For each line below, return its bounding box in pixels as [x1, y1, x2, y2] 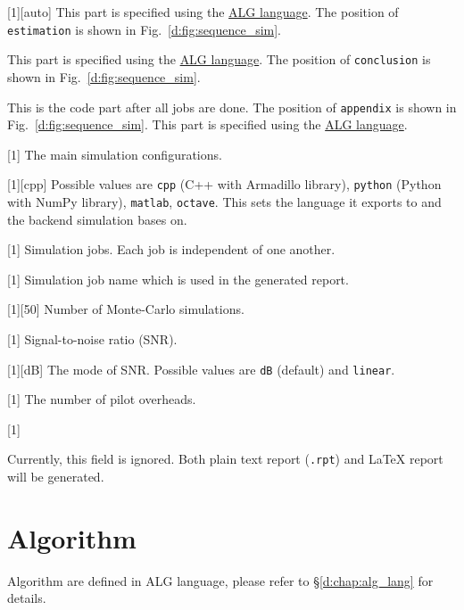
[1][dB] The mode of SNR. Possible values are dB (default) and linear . [7, 359, 395, 378]
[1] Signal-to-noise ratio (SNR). [7, 330, 178, 349]
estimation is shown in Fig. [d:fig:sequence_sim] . [7, 20, 282, 38]
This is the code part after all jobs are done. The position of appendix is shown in [7, 97, 457, 116]
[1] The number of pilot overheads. [7, 390, 196, 408]
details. [7, 589, 46, 607]
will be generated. [7, 467, 104, 486]
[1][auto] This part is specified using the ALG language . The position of [7, 3, 399, 21]
